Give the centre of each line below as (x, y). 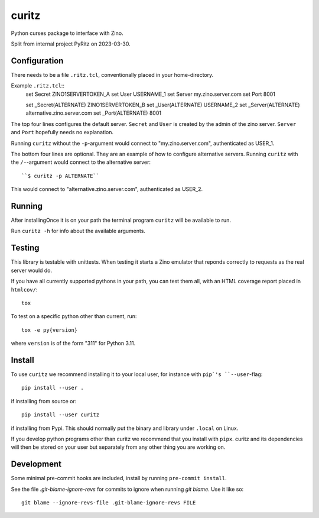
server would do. (32, 270)
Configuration (37, 61)
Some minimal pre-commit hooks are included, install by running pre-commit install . (119, 478)
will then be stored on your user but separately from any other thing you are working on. (118, 447)
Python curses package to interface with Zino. (67, 33)
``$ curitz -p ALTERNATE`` (61, 176)
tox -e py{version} (50, 330)
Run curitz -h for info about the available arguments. (78, 231)
